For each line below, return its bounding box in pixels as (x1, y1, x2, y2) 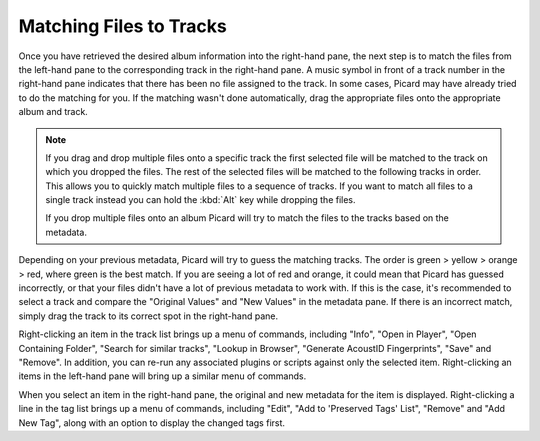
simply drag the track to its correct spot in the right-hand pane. (18, 310, 279, 322)
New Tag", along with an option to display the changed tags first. (18, 416, 285, 429)
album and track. (18, 106, 89, 118)
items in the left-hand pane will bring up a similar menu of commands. (18, 370, 307, 382)
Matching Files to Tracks (18, 15, 227, 37)
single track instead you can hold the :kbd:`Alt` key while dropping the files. (45, 194, 356, 206)
